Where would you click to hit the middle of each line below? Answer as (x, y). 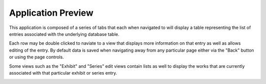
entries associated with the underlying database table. (64, 34)
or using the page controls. (36, 57)
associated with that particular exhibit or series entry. (63, 73)
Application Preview (51, 13)
